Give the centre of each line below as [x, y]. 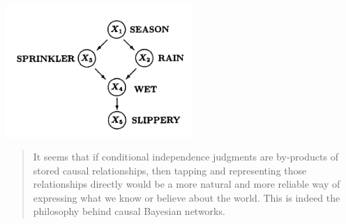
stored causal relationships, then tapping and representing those [170, 170]
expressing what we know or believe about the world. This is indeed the [187, 197]
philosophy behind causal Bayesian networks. [129, 211]
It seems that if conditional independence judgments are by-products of [186, 157]
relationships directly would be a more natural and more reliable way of [187, 184]
